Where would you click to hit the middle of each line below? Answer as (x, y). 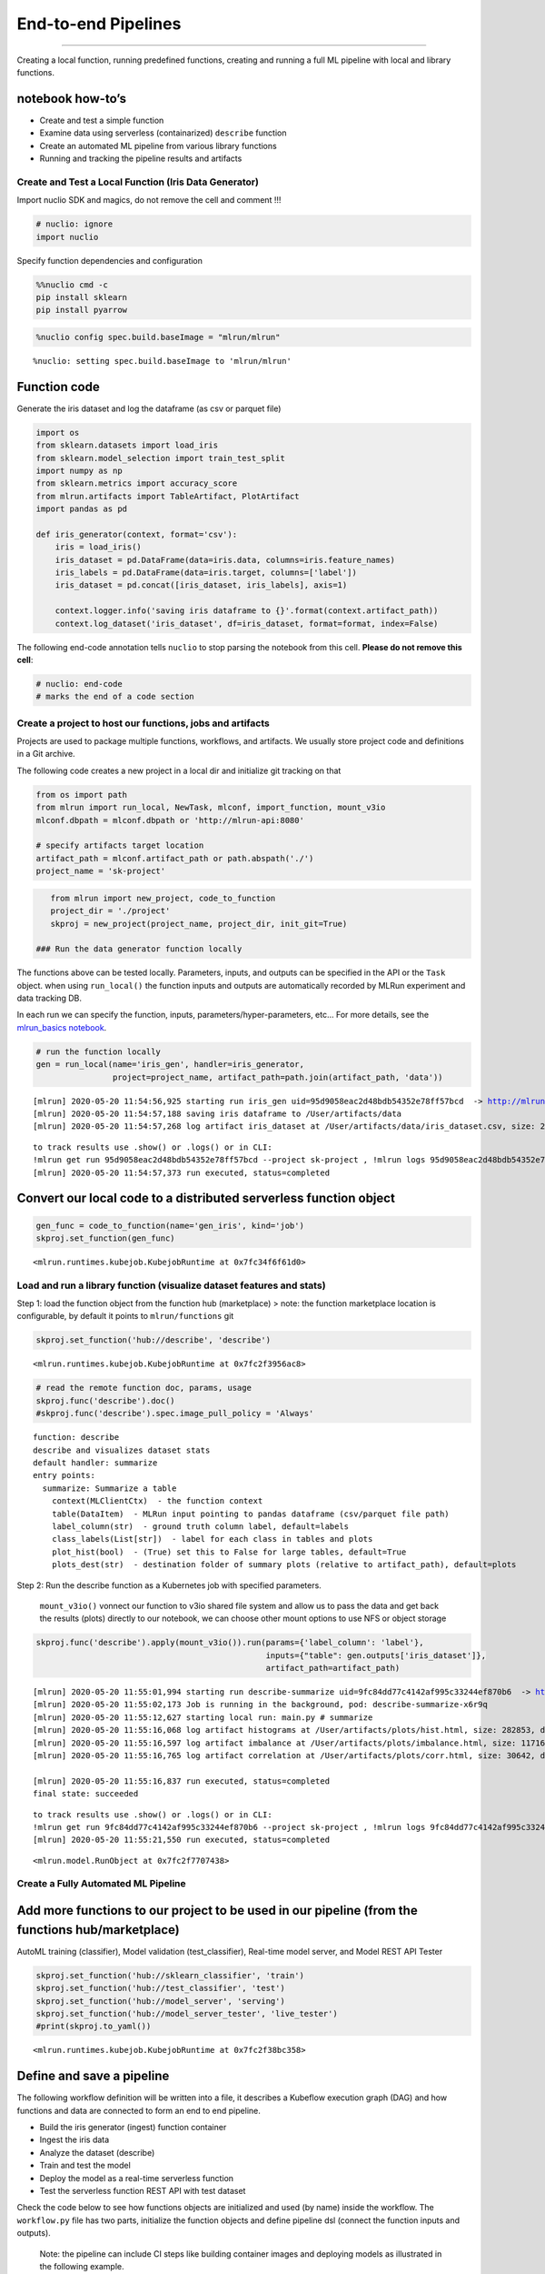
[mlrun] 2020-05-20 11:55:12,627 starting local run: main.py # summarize (203, 1717)
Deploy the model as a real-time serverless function (137, 2178)
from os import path (81, 795)
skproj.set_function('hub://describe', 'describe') (154, 1340)
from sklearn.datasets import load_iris (127, 445)
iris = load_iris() (99, 547)
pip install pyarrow (81, 310)
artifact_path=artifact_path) (333, 1668)
